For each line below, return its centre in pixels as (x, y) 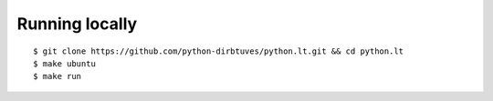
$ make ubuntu (64, 63)
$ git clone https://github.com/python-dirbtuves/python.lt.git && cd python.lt (219, 51)
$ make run (58, 76)
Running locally (77, 24)
